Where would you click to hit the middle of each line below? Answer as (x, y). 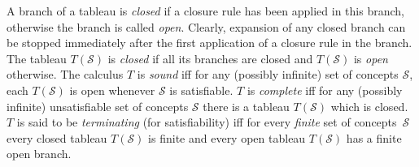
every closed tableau (57, 137)
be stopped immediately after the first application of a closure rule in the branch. (209, 43)
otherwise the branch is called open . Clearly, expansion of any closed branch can (206, 26)
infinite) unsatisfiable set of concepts (98, 106)
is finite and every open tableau (227, 137)
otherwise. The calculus (65, 74)
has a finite (374, 137)
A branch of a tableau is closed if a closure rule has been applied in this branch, (205, 11)
